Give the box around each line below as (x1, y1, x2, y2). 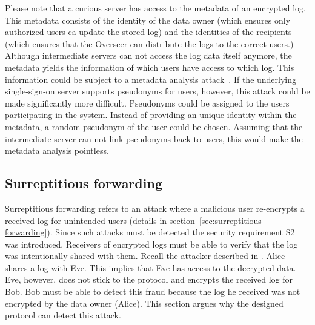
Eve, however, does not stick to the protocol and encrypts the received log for (5, 273, 293, 286)
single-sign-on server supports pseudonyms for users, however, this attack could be (5, 85, 310, 97)
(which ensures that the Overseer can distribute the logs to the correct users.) (5, 37, 294, 50)
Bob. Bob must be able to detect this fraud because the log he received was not (5, 285, 300, 298)
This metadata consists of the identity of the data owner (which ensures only (5, 13, 291, 26)
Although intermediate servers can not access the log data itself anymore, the (5, 49, 292, 62)
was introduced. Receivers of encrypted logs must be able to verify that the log (5, 237, 298, 250)
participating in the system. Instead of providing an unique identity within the (5, 108, 297, 121)
